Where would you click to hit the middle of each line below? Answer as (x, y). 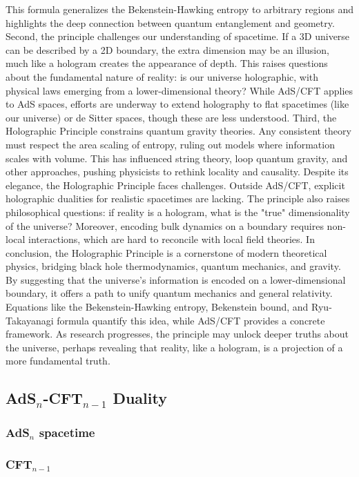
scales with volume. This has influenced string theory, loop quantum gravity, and (177, 158)
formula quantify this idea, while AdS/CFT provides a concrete (191, 320)
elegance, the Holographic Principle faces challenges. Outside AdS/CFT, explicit (175, 185)
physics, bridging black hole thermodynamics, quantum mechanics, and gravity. (173, 266)
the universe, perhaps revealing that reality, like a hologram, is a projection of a (174, 347)
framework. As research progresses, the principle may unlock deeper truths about (177, 334)
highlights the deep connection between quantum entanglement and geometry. (170, 22)
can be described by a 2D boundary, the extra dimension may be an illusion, (167, 49)
